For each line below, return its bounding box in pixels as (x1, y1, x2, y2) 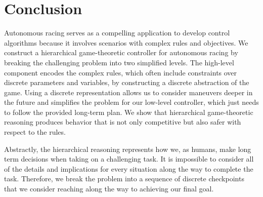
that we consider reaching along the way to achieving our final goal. (4, 183, 214, 194)
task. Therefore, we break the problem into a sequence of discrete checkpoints (4, 173, 244, 184)
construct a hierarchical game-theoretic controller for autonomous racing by (4, 47, 238, 58)
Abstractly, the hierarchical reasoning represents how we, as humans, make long (4, 143, 251, 154)
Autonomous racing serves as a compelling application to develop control (4, 27, 230, 38)
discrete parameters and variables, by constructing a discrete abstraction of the (4, 77, 249, 88)
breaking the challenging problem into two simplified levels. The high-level (4, 57, 234, 67)
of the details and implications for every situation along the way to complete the (4, 163, 253, 174)
